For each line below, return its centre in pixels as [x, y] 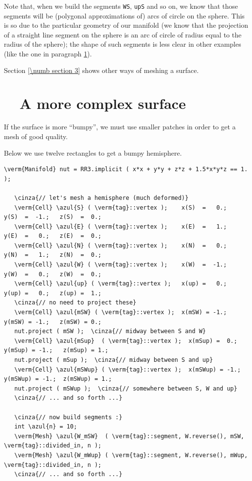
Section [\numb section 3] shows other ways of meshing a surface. [101, 70]
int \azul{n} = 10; [46, 427]
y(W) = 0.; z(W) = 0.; [53, 274]
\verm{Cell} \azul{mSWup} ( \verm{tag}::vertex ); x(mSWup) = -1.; [127, 369]
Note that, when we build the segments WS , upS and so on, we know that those [121, 6]
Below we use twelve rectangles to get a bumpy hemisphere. [93, 152]
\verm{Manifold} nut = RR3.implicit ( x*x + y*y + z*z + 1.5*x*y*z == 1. [126, 169]
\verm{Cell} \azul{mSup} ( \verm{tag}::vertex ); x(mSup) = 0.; [126, 341]
